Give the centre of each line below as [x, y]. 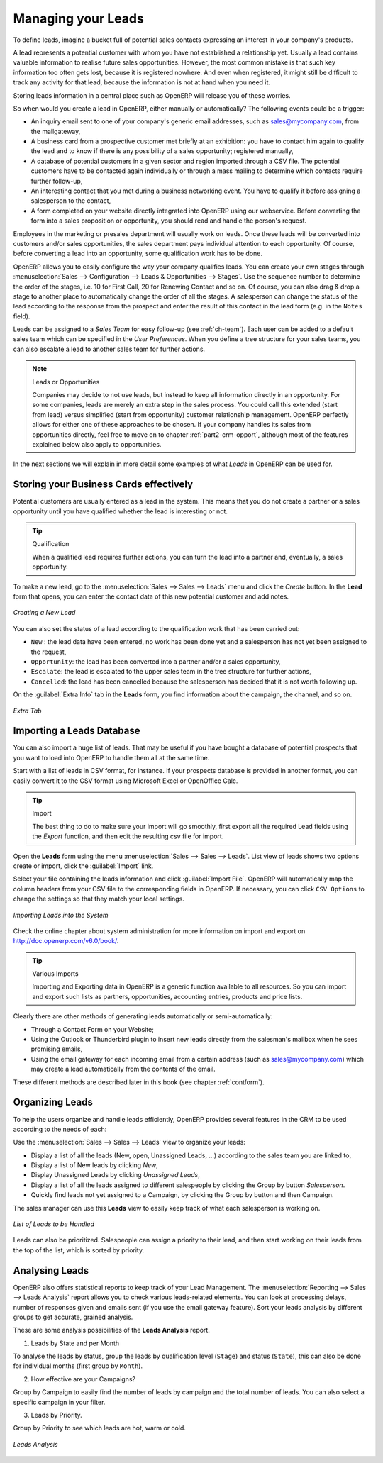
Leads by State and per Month [75, 1343]
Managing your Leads [79, 18]
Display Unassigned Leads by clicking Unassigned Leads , [115, 1175]
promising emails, [57, 1049]
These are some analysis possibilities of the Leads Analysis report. [112, 1330]
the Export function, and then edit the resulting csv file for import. [128, 836]
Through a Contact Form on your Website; [92, 1029]
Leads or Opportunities [66, 382]
